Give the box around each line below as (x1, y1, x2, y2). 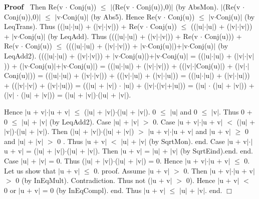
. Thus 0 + (219, 106, 252, 116)
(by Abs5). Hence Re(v (91, 11, 161, 21)
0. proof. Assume (94, 165, 146, 175)
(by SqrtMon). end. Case (148, 135, 225, 146)
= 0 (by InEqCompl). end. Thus (42, 184, 142, 195)
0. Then (183, 165, 207, 175)
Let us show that (4, 165, 56, 175)
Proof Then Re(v (4, 1, 63, 11)
